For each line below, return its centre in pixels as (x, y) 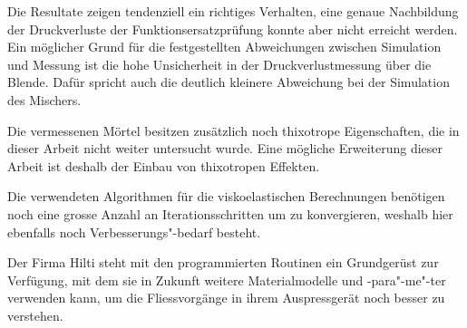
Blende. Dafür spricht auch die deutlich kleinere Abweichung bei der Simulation (229, 82)
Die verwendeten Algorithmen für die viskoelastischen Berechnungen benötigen (226, 196)
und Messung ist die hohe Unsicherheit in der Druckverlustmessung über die (219, 64)
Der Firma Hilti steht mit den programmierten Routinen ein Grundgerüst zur (223, 262)
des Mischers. (44, 99)
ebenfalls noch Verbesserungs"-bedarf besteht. (134, 232)
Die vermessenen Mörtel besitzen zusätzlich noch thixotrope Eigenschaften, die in (233, 130)
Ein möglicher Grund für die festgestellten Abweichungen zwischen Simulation (224, 47)
